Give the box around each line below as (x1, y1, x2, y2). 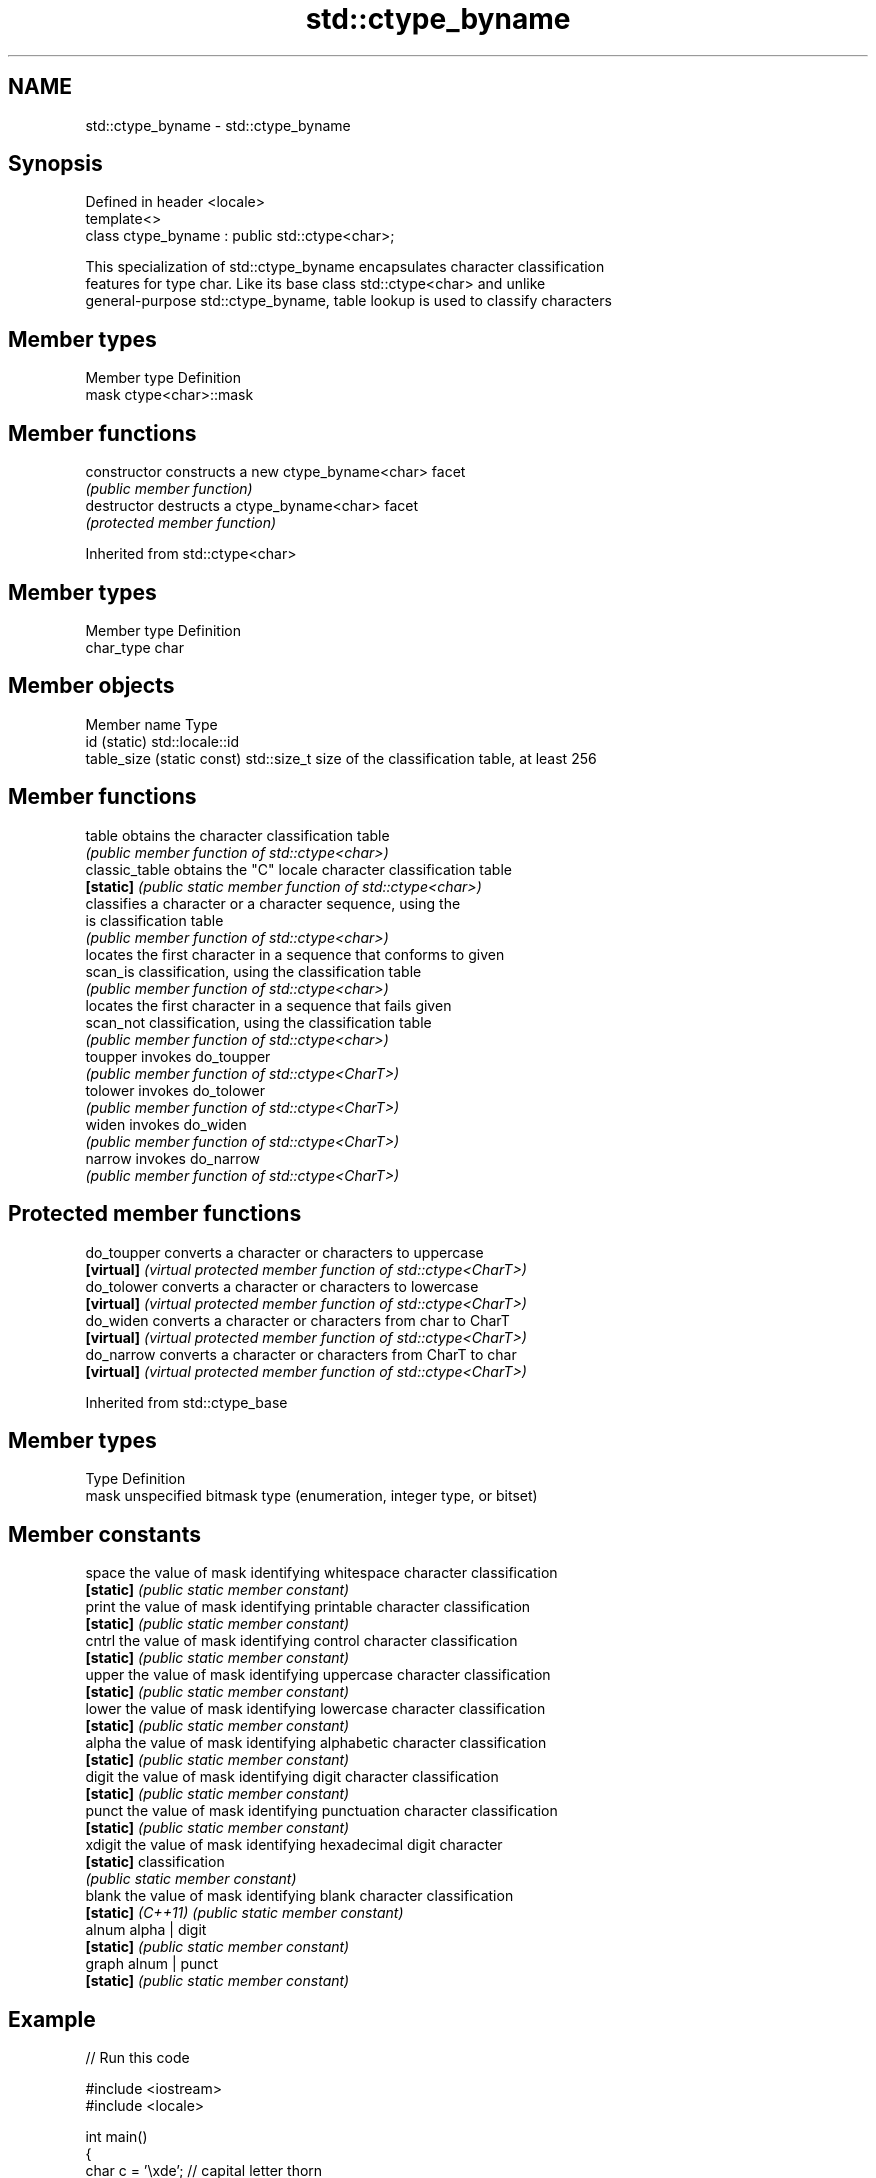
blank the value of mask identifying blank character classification (85, 1887, 514, 1905)
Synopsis (8, 151, 103, 177)
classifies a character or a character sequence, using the (85, 894, 461, 912)
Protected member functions (8, 1201, 302, 1227)
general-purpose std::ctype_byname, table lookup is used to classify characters (85, 292, 612, 310)
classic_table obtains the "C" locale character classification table (85, 860, 512, 878)
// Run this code (85, 2049, 190, 2067)
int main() (85, 2128, 148, 2146)
